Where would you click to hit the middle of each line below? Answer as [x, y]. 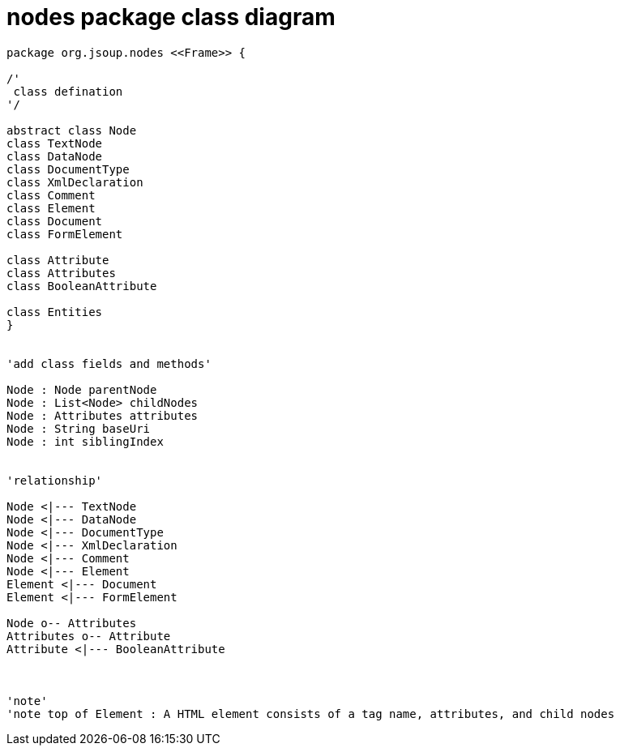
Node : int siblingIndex [85, 441]
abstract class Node [72, 130]
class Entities [55, 312]
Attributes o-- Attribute [89, 636]
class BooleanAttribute [82, 286]
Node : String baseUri [79, 428]
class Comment [51, 195]
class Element [51, 208]
